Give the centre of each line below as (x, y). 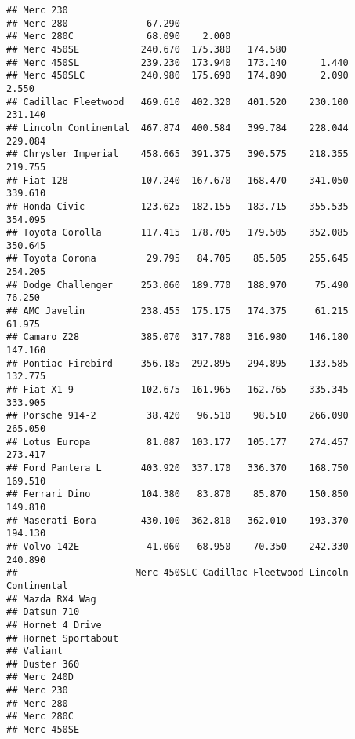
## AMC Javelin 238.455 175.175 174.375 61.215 (177, 311)
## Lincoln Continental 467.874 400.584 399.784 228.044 (177, 128)
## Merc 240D (40, 677)
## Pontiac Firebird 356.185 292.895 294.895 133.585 (177, 363)
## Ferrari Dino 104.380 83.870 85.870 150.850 (177, 494)
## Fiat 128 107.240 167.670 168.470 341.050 (177, 180)
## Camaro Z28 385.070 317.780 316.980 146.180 (177, 337)
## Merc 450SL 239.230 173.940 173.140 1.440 (177, 62)
